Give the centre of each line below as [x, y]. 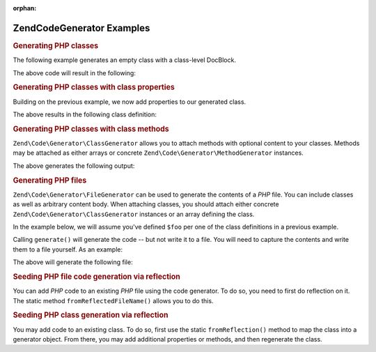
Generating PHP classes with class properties [94, 87]
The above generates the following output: [74, 166]
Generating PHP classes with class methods [91, 129]
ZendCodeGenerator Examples [81, 28]
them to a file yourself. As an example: [68, 249]
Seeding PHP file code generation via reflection [97, 277]
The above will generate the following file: [73, 262]
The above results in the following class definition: [85, 114]
